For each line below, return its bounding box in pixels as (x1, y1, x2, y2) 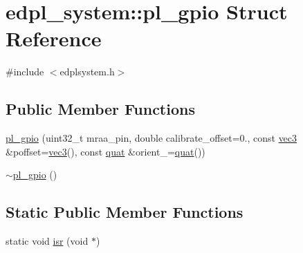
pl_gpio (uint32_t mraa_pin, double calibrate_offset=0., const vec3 (6, 131, 297, 145)
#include (6, 64, 44, 79)
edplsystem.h (59, 64, 115, 79)
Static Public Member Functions (6, 201, 244, 223)
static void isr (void (6, 234, 89, 248)
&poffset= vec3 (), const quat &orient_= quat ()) (6, 144, 205, 158)
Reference (6, 24, 102, 53)
